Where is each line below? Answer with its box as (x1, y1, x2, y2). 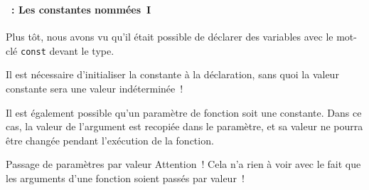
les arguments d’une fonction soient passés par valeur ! (6, 170, 245, 185)
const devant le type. (21, 43, 114, 58)
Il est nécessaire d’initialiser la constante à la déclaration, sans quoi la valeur (6, 67, 339, 82)
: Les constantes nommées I (11, 1, 151, 16)
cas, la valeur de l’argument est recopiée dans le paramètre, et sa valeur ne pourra (6, 119, 363, 134)
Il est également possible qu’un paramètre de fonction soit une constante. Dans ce (6, 105, 362, 120)
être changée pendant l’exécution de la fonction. (6, 132, 214, 147)
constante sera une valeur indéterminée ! (6, 80, 183, 95)
